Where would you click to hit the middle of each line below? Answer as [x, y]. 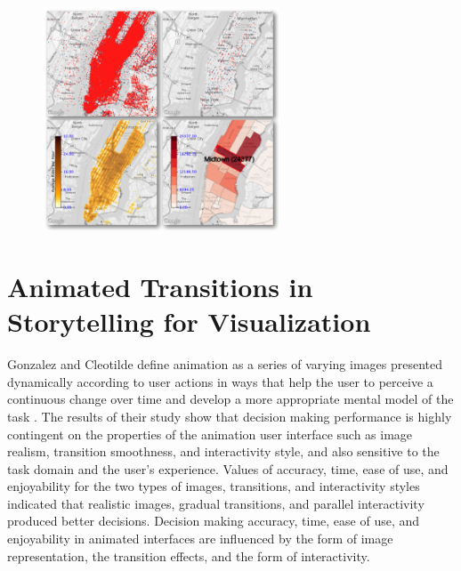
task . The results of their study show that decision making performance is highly [230, 416]
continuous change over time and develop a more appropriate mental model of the [230, 399]
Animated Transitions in [160, 286]
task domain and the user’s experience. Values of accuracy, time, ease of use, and [228, 468]
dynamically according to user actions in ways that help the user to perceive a [220, 381]
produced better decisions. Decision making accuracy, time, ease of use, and [214, 521]
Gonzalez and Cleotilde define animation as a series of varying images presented [225, 364]
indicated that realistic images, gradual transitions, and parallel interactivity [216, 503]
